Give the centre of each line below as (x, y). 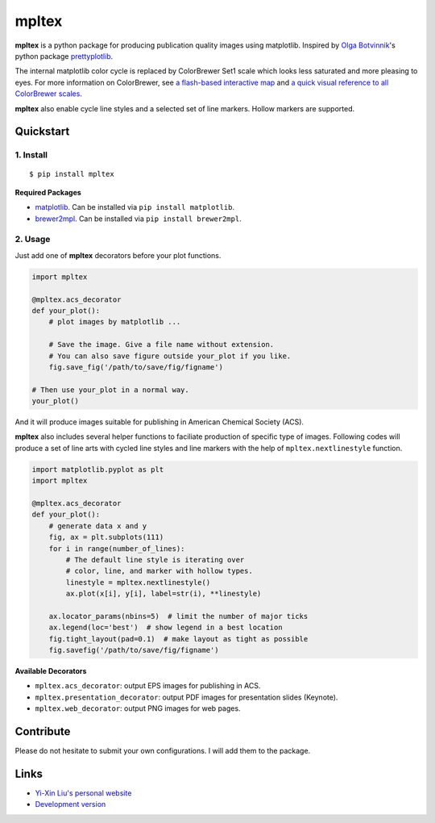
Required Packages (48, 192)
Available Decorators (51, 671)
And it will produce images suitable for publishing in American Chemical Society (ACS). (159, 422)
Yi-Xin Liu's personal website (83, 793)
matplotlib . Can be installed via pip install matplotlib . (135, 207)
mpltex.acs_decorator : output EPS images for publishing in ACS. (148, 686)
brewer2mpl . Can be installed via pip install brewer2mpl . (138, 219)
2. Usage (33, 240)
